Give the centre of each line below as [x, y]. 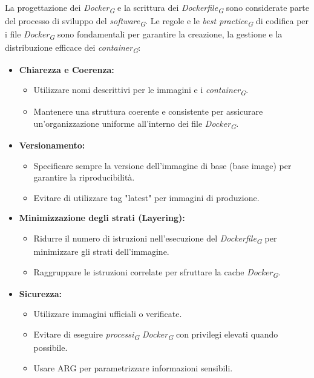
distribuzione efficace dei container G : [73, 48]
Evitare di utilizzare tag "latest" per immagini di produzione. [146, 197]
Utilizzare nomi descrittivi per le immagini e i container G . [141, 90]
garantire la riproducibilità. [84, 177]
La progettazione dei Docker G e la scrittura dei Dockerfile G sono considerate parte [157, 8]
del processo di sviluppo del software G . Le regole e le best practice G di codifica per [157, 21]
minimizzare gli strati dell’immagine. [101, 251]
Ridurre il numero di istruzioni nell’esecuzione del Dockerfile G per [155, 239]
